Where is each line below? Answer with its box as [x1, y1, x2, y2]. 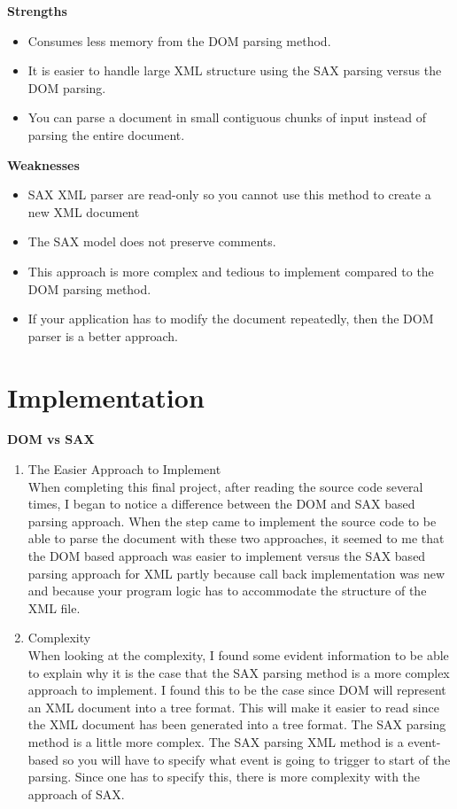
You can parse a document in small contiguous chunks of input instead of [27, 108, 427, 127]
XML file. [27, 598, 81, 617]
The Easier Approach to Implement [27, 460, 221, 478]
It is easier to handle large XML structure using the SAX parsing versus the [27, 61, 442, 80]
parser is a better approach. [27, 326, 178, 345]
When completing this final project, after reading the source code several [27, 477, 423, 495]
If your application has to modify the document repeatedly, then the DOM [27, 309, 434, 328]
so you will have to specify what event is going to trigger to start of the [62, 750, 451, 768]
